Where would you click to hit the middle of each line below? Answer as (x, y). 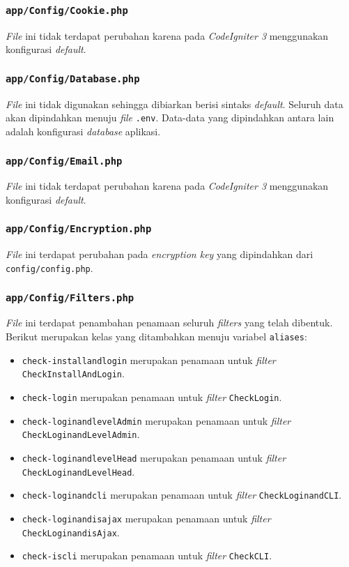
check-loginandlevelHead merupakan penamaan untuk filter (154, 457)
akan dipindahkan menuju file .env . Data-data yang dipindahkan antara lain (170, 118)
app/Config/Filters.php (70, 297)
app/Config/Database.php (73, 78)
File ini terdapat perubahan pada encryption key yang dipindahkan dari (160, 254)
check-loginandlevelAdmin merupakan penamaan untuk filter (156, 420)
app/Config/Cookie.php (67, 10)
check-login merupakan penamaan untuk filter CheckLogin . (152, 396)
